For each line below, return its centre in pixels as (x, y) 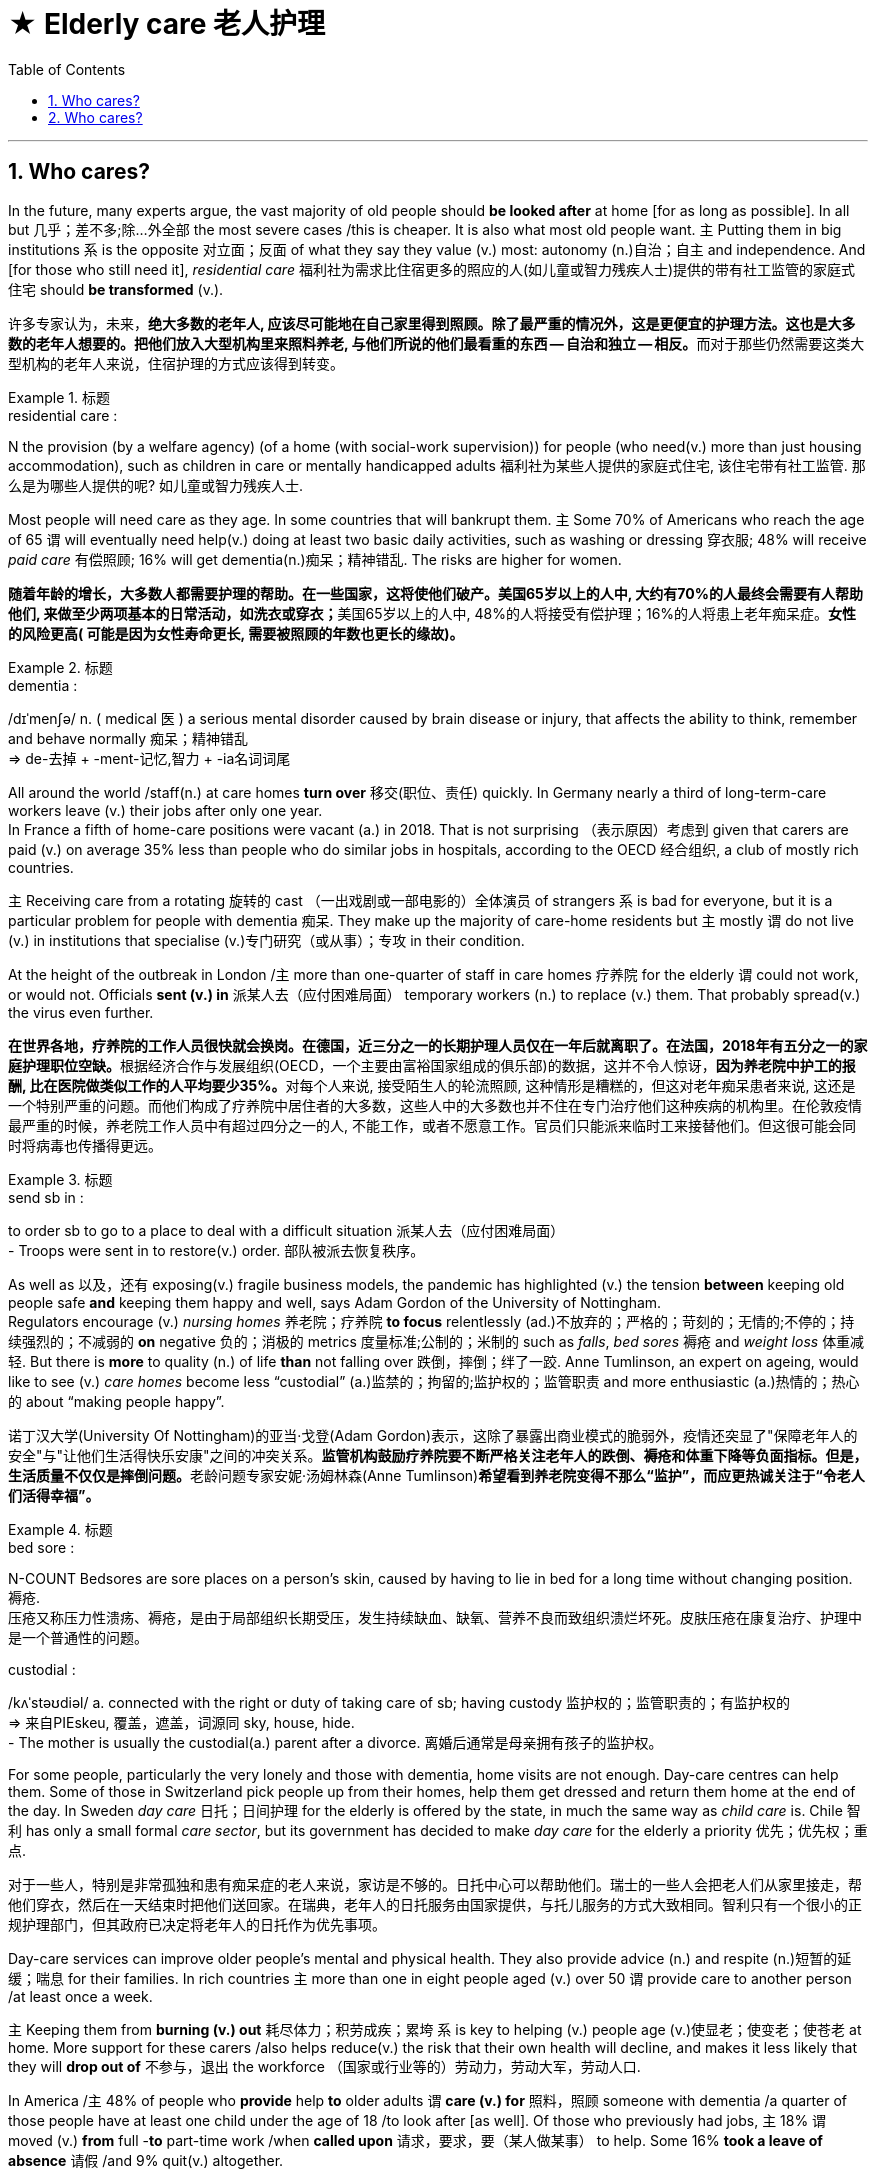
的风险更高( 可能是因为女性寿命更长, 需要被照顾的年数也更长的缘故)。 (236, 633)
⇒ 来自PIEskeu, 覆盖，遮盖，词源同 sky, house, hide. (181, 1722)
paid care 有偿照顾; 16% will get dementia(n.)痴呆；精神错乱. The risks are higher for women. (315, 559)
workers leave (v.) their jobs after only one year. (165, 810)
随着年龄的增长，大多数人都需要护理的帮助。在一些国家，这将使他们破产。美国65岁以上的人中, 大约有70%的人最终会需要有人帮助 (435, 593)
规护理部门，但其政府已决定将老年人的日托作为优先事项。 (197, 1924)
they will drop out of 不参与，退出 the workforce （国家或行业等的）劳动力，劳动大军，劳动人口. (324, 2066)
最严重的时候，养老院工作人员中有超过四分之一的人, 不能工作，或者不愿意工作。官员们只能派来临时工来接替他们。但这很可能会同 (432, 1125)
